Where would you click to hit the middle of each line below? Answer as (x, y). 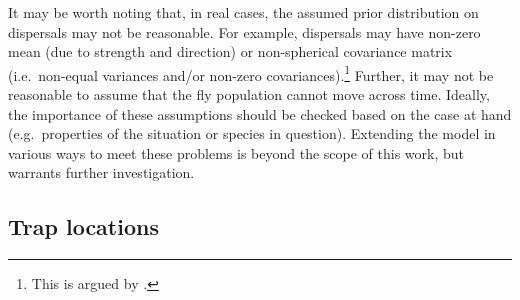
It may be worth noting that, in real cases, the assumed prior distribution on (243, 12)
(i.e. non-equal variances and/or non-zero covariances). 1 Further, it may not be (251, 73)
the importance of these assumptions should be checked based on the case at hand (260, 113)
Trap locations (83, 226)
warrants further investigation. (101, 172)
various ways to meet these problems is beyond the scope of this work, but (236, 152)
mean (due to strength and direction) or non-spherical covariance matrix (230, 51)
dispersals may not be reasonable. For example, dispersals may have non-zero (244, 31)
